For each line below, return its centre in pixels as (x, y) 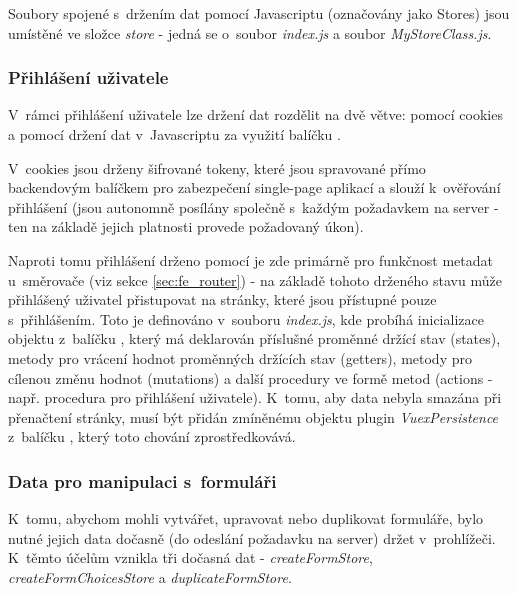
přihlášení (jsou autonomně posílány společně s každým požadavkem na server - (253, 206)
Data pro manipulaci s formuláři (142, 480)
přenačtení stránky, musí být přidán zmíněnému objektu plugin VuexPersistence (253, 416)
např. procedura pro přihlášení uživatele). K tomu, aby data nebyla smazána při (255, 397)
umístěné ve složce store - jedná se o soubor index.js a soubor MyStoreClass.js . (250, 32)
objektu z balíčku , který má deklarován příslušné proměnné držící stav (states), (254, 338)
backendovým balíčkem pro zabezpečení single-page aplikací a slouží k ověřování (254, 187)
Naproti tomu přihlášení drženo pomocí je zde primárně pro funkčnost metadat (250, 259)
